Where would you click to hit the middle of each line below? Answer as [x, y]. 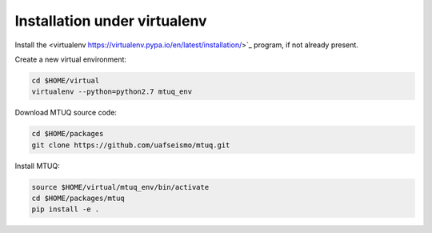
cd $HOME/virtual [66, 80]
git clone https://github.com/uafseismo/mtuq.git [131, 145]
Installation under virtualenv [111, 21]
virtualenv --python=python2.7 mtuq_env [112, 92]
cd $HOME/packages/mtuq [78, 199]
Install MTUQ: [37, 166]
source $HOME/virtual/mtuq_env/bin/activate [120, 187]
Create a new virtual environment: [71, 59]
